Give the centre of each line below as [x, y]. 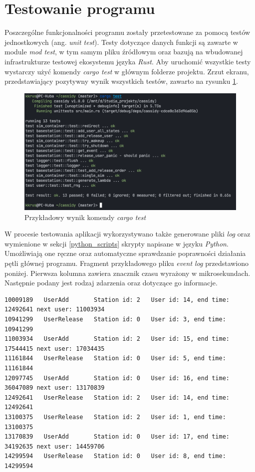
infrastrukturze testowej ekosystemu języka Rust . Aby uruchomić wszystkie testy [128, 61]
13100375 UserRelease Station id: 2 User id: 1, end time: [115, 417]
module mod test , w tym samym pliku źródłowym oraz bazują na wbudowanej [124, 52]
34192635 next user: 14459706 [55, 446]
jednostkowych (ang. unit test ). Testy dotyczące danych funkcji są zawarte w [121, 42]
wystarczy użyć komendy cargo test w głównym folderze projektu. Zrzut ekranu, [127, 71]
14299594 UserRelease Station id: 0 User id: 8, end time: [115, 456]
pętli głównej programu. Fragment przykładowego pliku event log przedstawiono [127, 263]
